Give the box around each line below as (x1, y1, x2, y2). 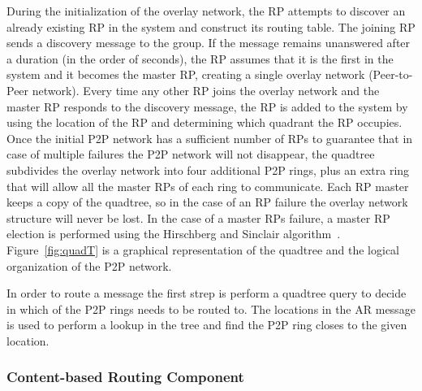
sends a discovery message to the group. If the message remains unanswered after (6, 34, 411, 51)
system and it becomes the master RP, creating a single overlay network (6, 66, 365, 83)
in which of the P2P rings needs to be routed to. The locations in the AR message (6, 300, 416, 317)
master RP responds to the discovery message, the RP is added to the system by (6, 98, 408, 115)
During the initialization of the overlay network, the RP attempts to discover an (6, 2, 406, 19)
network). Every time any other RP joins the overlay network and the (32, 81, 380, 98)
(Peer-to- (368, 66, 413, 83)
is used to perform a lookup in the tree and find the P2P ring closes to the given (6, 316, 407, 333)
